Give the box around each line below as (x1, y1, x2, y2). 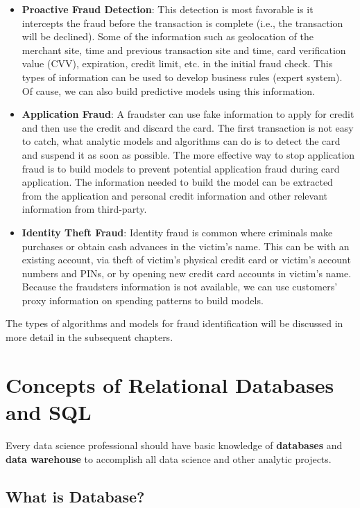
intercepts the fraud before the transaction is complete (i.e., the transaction (22, 15, 343, 30)
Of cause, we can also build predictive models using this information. (22, 83, 315, 98)
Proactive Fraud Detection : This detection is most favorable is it (22, 2, 314, 16)
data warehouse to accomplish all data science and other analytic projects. (6, 451, 332, 466)
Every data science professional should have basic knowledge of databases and (6, 437, 343, 452)
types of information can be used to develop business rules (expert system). (22, 69, 343, 84)
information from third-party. (22, 202, 147, 216)
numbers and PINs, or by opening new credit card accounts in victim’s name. (22, 265, 352, 280)
